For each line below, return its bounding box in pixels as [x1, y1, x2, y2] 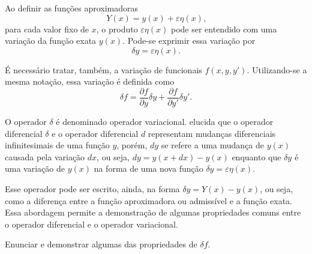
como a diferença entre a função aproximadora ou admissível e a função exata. [5, 194, 293, 207]
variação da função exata [5, 34, 97, 47]
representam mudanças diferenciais [148, 127, 276, 139]
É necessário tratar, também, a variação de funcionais [5, 63, 202, 76]
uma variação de [5, 162, 65, 175]
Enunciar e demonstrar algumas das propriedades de [5, 238, 197, 250]
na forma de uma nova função [94, 162, 203, 175]
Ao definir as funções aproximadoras [5, 2, 139, 14]
